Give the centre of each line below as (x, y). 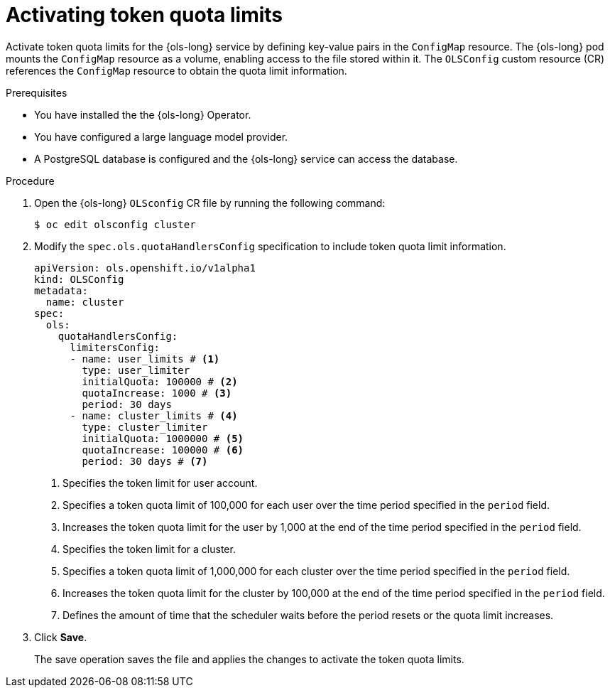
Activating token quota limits (145, 15)
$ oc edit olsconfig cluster (115, 224)
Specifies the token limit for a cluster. (149, 549)
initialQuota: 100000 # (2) (160, 381)
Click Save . (61, 637)
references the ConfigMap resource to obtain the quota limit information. (176, 70)
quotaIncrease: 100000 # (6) (163, 450)
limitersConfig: (115, 347)
